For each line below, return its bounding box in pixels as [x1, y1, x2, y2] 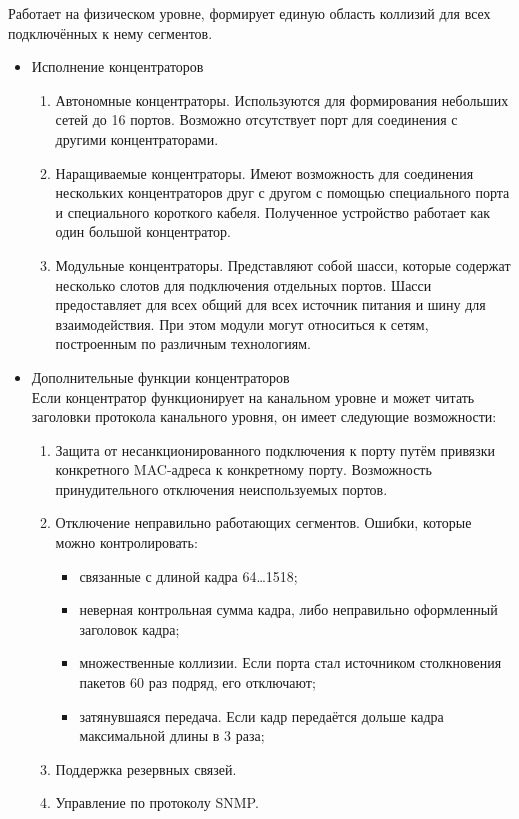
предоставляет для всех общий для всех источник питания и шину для [55, 294, 486, 315]
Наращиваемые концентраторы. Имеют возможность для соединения [55, 162, 474, 183]
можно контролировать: [55, 532, 198, 553]
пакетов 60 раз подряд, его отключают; [79, 672, 316, 693]
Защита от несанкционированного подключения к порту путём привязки [55, 439, 496, 460]
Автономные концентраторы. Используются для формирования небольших [55, 89, 509, 110]
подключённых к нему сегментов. [8, 22, 213, 43]
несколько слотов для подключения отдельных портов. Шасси [55, 274, 432, 295]
